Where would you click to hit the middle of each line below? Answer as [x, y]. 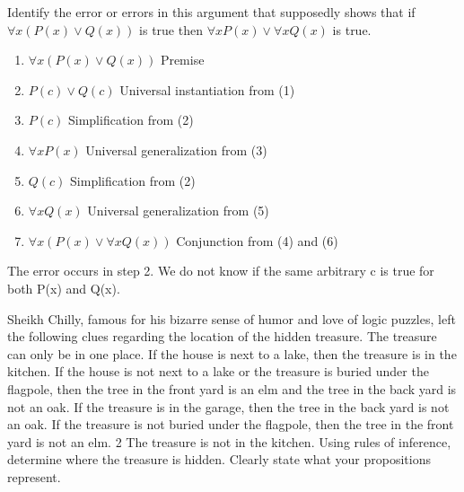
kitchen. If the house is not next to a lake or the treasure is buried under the [218, 371]
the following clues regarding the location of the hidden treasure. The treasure [222, 336]
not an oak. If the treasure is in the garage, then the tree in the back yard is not [228, 406]
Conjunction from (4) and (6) [257, 240]
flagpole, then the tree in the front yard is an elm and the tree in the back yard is [232, 388]
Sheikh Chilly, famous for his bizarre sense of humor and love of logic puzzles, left [232, 318]
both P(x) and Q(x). [64, 288]
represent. [34, 476]
